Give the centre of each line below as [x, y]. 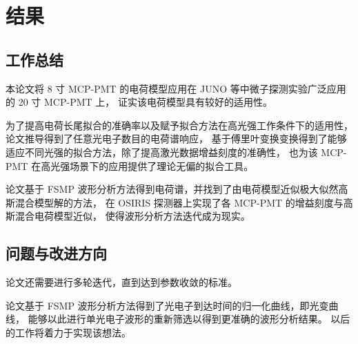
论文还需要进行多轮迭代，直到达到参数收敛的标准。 [121, 282]
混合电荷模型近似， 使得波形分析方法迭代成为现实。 [132, 216]
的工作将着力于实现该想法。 [68, 332]
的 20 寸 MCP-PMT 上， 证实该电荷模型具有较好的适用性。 [139, 102]
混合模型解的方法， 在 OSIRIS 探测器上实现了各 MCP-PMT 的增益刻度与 [179, 202]
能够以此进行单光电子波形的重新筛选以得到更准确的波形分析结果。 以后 [189, 319]
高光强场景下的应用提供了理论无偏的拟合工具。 [147, 165]
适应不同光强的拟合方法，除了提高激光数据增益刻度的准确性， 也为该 [162, 152]
